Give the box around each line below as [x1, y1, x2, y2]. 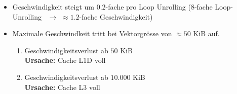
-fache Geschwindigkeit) [79, 11, 153, 22]
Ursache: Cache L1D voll [24, 55, 106, 65]
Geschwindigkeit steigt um [12, 2, 95, 12]
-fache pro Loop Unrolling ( [105, 2, 191, 12]
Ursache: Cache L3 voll [24, 81, 100, 92]
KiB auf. [193, 28, 220, 39]
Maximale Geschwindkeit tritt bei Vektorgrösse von [12, 28, 172, 39]
